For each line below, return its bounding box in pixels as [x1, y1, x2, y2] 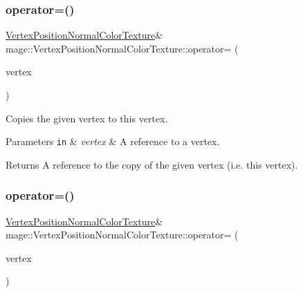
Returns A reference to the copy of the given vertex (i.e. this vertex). [6, 157, 298, 171]
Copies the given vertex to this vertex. [6, 111, 168, 125]
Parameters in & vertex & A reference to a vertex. [6, 134, 220, 149]
